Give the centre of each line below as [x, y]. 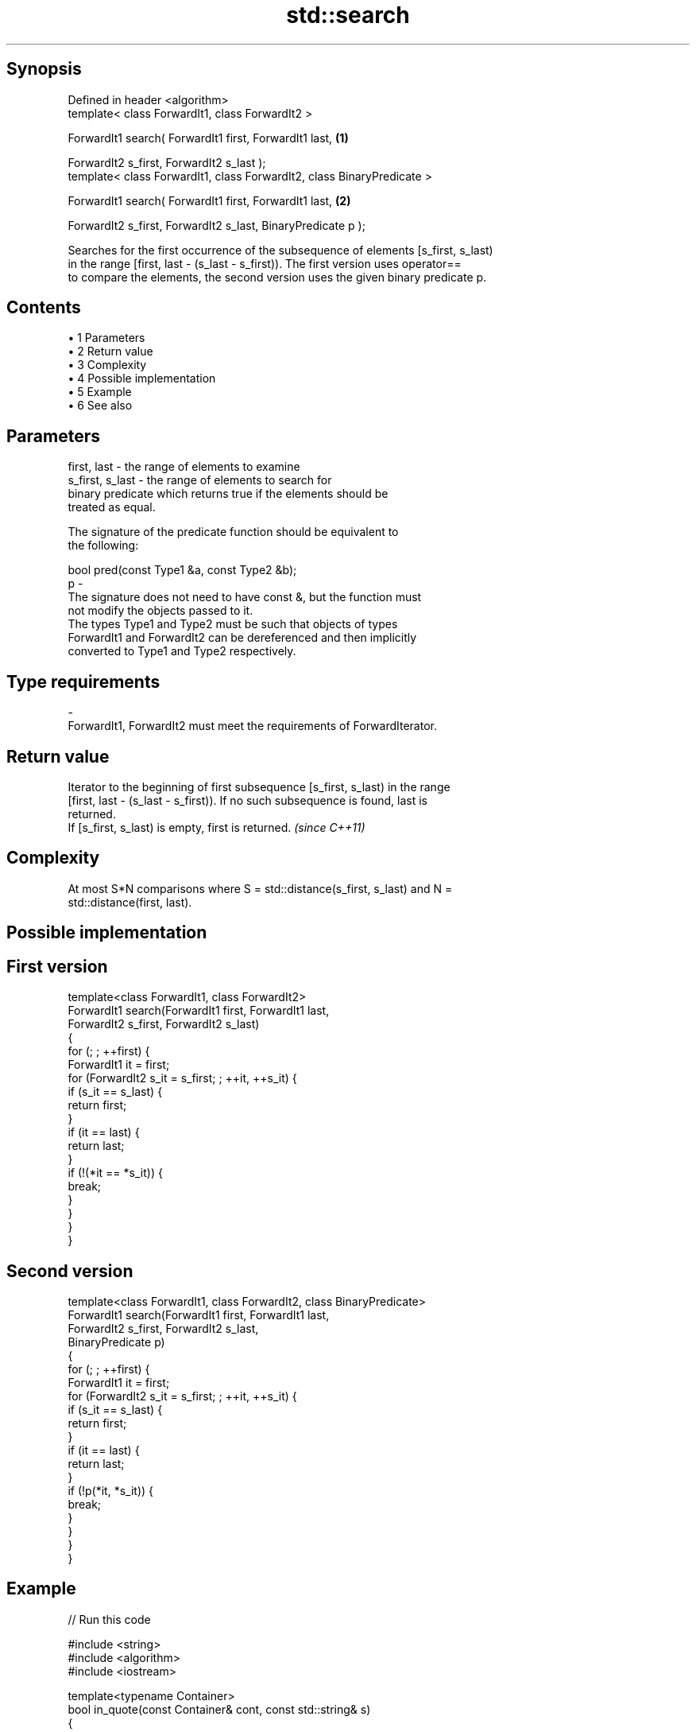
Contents [44, 308]
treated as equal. [112, 507]
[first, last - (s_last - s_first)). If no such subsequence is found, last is [247, 800]
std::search [348, 15]
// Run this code [109, 1619]
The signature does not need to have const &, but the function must [245, 597]
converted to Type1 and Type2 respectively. [182, 651]
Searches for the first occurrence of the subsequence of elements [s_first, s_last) [280, 250]
